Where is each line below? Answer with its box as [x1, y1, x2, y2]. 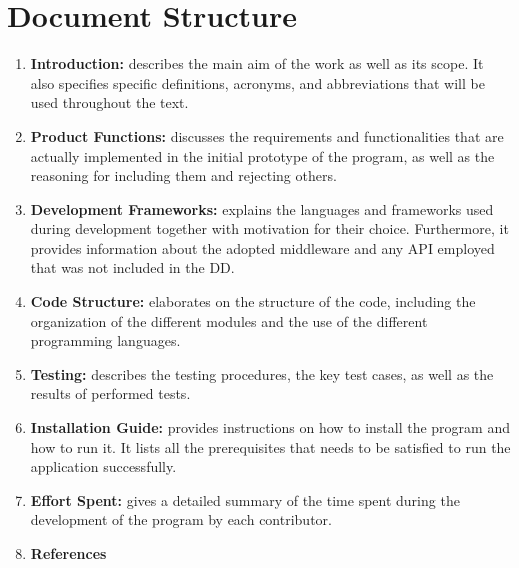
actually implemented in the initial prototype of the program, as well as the [30, 145, 495, 166]
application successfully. [30, 456, 177, 477]
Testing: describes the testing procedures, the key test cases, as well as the [30, 363, 494, 384]
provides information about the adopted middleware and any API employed [30, 237, 495, 258]
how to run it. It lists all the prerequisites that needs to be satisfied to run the [30, 436, 511, 457]
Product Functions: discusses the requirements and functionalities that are [30, 125, 504, 146]
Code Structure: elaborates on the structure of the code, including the [30, 291, 476, 312]
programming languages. [30, 330, 181, 351]
